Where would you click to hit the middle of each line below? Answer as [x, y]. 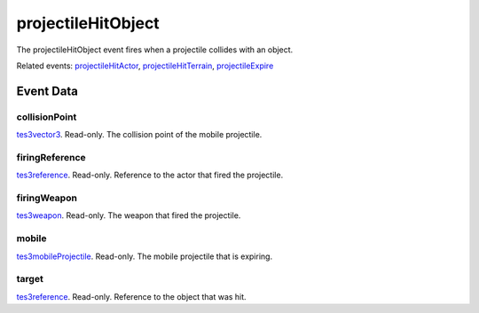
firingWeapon [47, 198]
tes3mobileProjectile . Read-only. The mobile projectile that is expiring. [145, 256]
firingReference [51, 157]
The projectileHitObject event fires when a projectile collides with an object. [155, 50]
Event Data [47, 91]
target [30, 279]
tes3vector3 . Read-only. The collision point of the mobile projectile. [139, 135]
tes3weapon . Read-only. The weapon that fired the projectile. [129, 215]
